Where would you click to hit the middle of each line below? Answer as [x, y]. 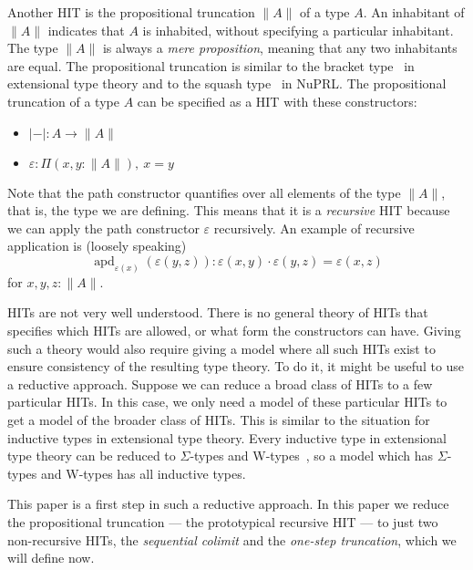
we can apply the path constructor [103, 228]
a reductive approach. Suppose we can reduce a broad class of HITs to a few [220, 383]
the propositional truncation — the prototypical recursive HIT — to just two [223, 521]
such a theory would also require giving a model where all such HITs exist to [221, 348]
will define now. [51, 558]
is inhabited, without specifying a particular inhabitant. [298, 30]
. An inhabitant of [414, 12]
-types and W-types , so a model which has [312, 456]
